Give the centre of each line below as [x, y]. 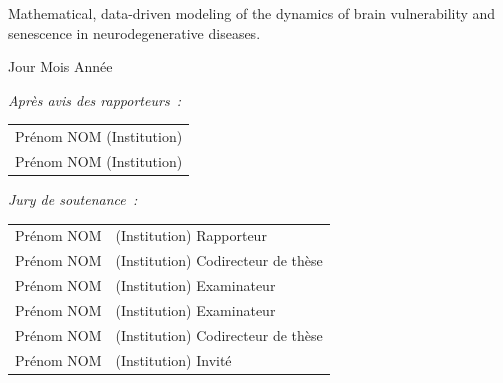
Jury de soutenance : [73, 199]
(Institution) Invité [173, 359]
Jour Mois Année [60, 66]
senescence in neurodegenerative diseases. [134, 32]
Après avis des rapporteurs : [95, 99]
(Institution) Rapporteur [191, 235]
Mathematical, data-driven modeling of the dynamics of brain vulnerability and [252, 13]
